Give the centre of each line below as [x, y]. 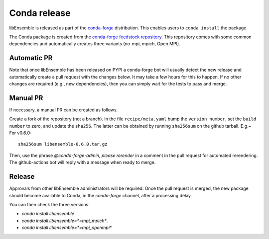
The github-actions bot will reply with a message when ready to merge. [82, 162]
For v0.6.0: [20, 133]
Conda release [40, 13]
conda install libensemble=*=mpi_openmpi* [67, 228]
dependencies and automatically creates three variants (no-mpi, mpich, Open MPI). [95, 44]
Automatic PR [31, 58]
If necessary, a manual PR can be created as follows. [64, 110]
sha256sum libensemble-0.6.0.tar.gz [63, 144]
